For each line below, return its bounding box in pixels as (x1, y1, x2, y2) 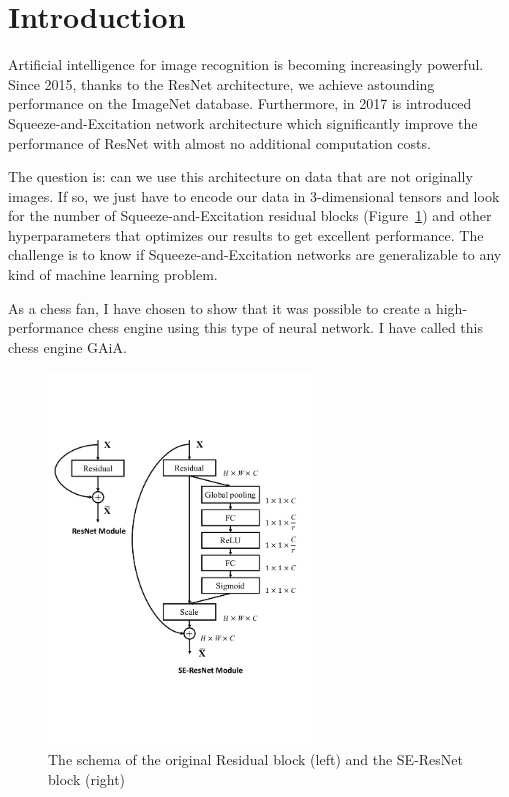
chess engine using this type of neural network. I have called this (88, 317, 483, 338)
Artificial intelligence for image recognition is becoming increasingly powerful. (8, 54, 484, 75)
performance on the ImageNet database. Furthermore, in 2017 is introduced (8, 93, 472, 114)
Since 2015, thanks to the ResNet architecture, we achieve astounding (8, 73, 435, 94)
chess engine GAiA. (8, 336, 127, 357)
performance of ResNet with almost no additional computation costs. (8, 132, 431, 153)
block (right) (48, 768, 126, 789)
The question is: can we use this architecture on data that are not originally (8, 166, 473, 187)
